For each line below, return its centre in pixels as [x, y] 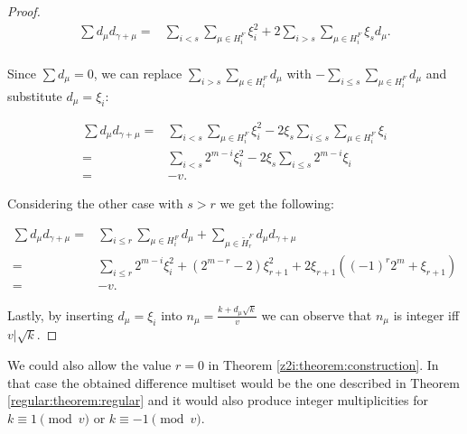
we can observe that [317, 314]
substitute [35, 95]
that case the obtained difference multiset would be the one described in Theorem [233, 382]
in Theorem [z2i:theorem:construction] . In [323, 364]
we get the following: [277, 203]
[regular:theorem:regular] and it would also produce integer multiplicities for [218, 400]
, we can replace [138, 73]
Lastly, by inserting [61, 314]
